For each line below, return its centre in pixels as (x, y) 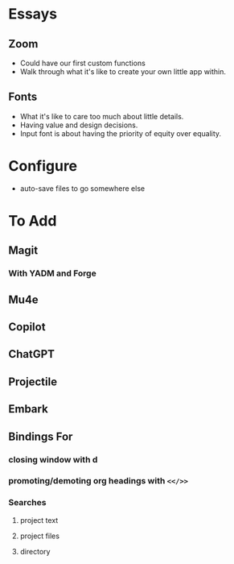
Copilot (27, 327)
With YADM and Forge (52, 273)
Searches (27, 503)
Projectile (33, 382)
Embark (28, 409)
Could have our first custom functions (83, 63)
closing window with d (53, 459)
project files (40, 536)
